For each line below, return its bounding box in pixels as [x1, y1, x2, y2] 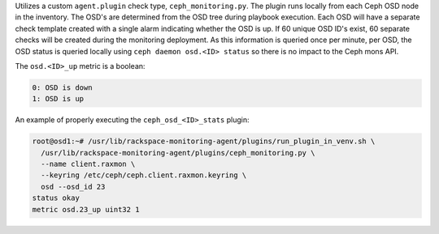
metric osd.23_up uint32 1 [32, 205, 140, 214]
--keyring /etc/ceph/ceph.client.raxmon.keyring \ [41, 171, 247, 180]
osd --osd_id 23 [41, 182, 106, 191]
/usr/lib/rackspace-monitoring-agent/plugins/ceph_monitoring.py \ [41, 148, 315, 157]
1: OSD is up [32, 94, 85, 104]
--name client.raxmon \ [41, 160, 136, 169]
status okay [32, 194, 80, 202]
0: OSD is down [32, 83, 93, 92]
